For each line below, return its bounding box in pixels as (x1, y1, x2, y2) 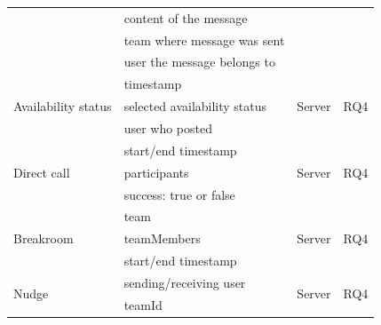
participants (123, 162, 189, 181)
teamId (123, 295, 163, 313)
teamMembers (123, 229, 201, 248)
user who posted (123, 118, 212, 137)
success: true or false (123, 185, 235, 203)
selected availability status (123, 97, 267, 115)
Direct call (13, 162, 70, 181)
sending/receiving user (123, 273, 246, 291)
